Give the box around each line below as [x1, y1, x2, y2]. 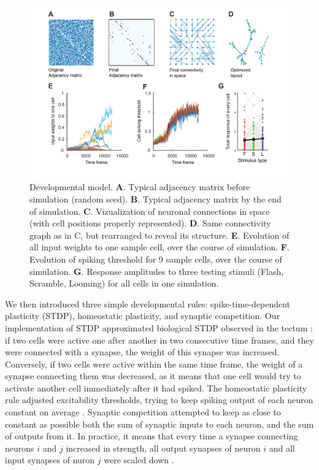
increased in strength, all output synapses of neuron [66, 441, 261, 454]
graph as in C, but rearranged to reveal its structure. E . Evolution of [29, 228, 290, 241]
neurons [5, 441, 34, 454]
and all [269, 441, 295, 454]
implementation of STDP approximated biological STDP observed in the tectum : [5, 321, 313, 334]
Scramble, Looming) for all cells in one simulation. [29, 277, 219, 290]
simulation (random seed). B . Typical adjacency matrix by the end [29, 192, 282, 205]
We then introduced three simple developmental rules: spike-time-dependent [5, 297, 291, 310]
